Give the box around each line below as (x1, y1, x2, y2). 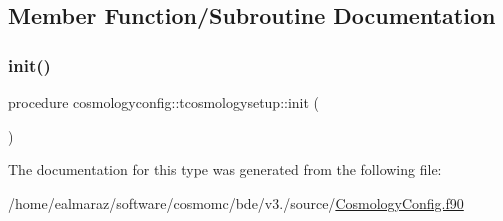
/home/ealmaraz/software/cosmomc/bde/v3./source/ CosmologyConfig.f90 (8, 192, 464, 213)
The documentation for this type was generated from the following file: (8, 159, 442, 180)
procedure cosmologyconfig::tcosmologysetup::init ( (8, 92, 320, 112)
